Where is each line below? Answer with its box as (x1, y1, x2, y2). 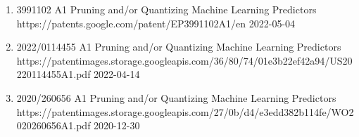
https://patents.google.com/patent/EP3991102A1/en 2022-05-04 (16, 15, 296, 30)
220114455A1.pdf (16, 67, 91, 81)
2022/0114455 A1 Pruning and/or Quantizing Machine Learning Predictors (16, 39, 341, 54)
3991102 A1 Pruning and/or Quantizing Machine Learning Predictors (16, 2, 317, 16)
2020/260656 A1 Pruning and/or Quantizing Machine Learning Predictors (16, 90, 336, 105)
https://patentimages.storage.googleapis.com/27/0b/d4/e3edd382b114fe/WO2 (16, 104, 354, 119)
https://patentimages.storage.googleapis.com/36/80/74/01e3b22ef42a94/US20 (16, 53, 353, 67)
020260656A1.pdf (16, 118, 91, 133)
